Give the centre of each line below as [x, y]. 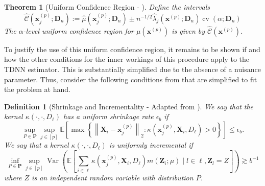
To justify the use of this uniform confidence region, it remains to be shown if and [132, 49]
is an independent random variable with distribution [113, 177]
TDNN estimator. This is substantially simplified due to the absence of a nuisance [132, 69]
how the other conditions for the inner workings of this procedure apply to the [127, 59]
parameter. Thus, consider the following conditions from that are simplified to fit [131, 79]
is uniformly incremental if [151, 145]
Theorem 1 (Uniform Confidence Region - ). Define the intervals [107, 7]
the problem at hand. [37, 89]
